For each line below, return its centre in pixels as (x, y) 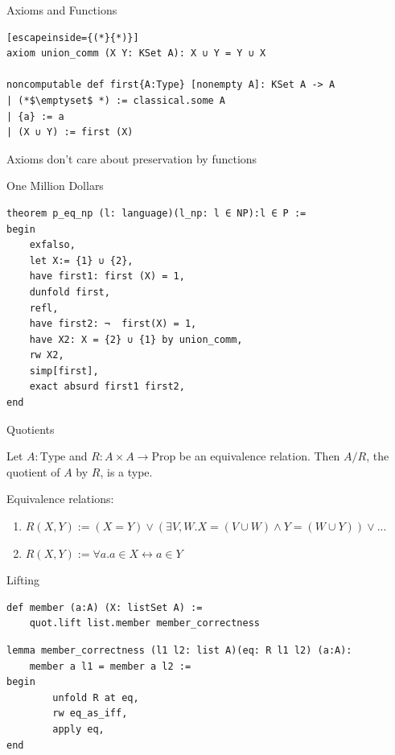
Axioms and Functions (62, 10)
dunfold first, (70, 292)
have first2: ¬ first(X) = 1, (113, 324)
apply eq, (78, 729)
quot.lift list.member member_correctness (144, 623)
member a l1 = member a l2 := (110, 666)
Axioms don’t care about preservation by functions (132, 158)
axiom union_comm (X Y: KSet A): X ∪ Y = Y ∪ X (136, 54)
